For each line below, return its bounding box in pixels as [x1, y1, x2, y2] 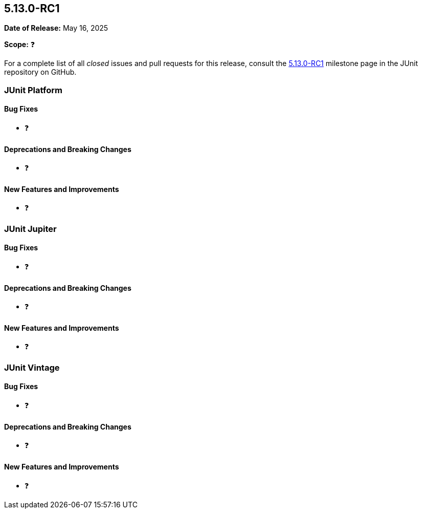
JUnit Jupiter [4, 223, 57, 234]
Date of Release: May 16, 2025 [4, 24, 108, 33]
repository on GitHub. [4, 68, 77, 77]
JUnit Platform [4, 84, 62, 95]
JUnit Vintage [4, 362, 60, 373]
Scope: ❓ [4, 40, 35, 49]
